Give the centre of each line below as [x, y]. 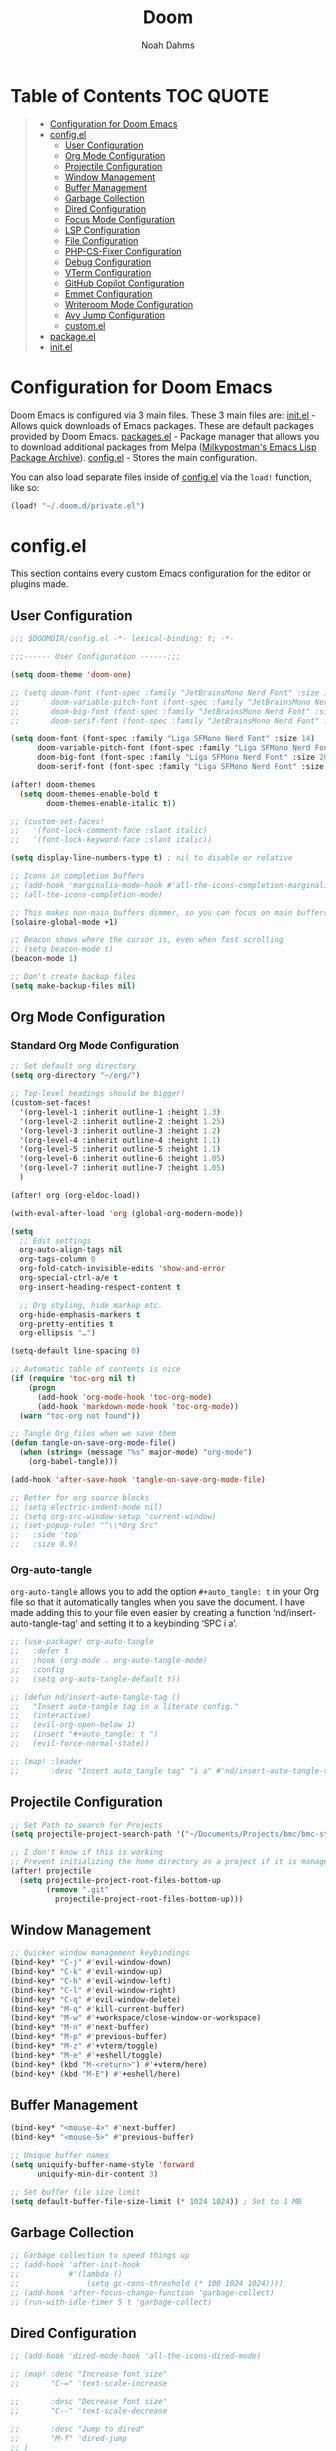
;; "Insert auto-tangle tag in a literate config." [125, 1706]
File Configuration [101, 240]
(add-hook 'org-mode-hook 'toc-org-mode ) [124, 1397]
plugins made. [39, 584]
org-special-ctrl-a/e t [68, 1278]
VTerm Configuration [108, 272]
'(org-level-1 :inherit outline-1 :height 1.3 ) [120, 1112]
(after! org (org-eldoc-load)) [75, 1195]
